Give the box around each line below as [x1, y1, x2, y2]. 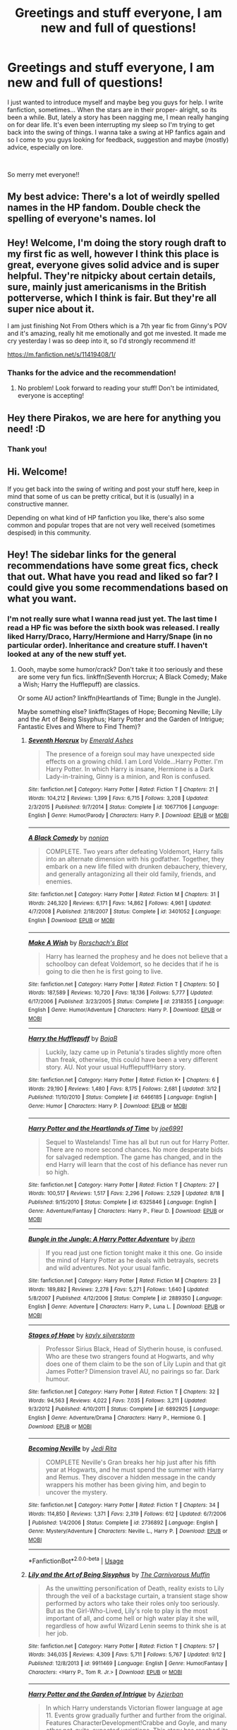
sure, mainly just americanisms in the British [7, 281, 207, 293]
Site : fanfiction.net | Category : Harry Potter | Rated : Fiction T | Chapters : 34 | [28, 1501, 220, 1509]
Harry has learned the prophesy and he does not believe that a [45, 952, 228, 960]
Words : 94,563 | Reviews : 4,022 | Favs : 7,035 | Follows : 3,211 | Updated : [28, 1397, 207, 1404]
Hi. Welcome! [7, 466, 68, 478]
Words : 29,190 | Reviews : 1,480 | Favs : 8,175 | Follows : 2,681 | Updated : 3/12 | [28, 1085, 221, 1092]
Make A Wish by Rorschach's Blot [28, 938, 128, 947]
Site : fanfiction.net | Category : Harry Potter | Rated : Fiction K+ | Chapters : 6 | [28, 1077, 219, 1084]
